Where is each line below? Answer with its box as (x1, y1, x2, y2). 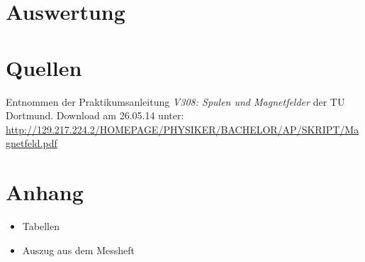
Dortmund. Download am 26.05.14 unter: (6, 108, 184, 123)
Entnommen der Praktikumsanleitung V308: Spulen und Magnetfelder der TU (6, 94, 345, 109)
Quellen (6, 53, 82, 82)
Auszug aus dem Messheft (22, 242, 135, 257)
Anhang (6, 178, 84, 207)
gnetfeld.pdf (6, 136, 57, 151)
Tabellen (22, 219, 60, 233)
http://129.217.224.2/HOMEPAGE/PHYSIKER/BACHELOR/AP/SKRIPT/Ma (6, 121, 359, 136)
